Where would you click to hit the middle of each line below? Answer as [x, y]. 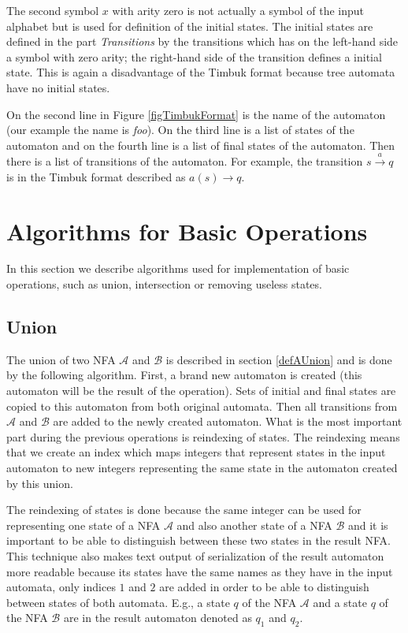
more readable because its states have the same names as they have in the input [200, 571]
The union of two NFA [61, 359]
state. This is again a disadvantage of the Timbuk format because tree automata [201, 72]
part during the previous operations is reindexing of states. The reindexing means [203, 436]
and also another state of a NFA [254, 525]
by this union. [40, 483]
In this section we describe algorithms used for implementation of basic [178, 268]
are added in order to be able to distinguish [264, 587]
